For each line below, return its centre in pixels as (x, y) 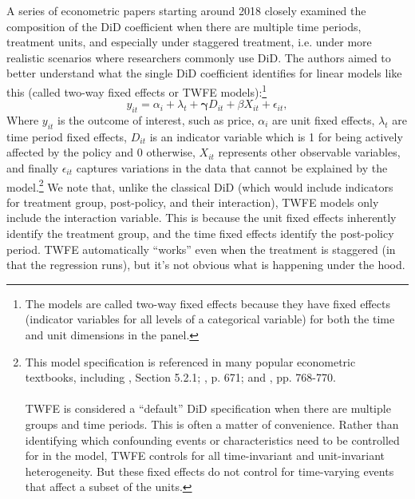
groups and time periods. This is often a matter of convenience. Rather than (212, 424)
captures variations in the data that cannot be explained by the (232, 168)
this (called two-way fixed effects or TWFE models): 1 (137, 90)
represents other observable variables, (309, 152)
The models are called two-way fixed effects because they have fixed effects (207, 303)
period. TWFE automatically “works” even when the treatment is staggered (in (201, 249)
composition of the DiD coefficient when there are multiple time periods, (184, 26)
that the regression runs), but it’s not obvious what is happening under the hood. (206, 265)
